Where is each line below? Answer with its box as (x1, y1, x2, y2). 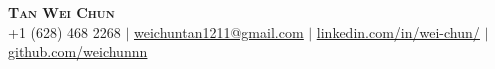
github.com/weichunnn (8, 41, 148, 62)
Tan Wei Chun (8, 2, 115, 22)
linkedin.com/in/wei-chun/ (316, 21, 480, 42)
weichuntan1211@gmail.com (134, 21, 304, 42)
